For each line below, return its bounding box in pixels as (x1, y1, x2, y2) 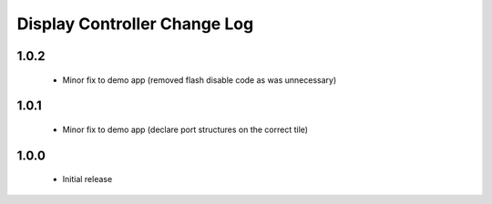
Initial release (62, 174, 113, 185)
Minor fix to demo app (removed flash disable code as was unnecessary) (62, 74, 337, 86)
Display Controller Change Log (16, 14, 254, 34)
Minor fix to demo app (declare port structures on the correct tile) (62, 124, 309, 135)
